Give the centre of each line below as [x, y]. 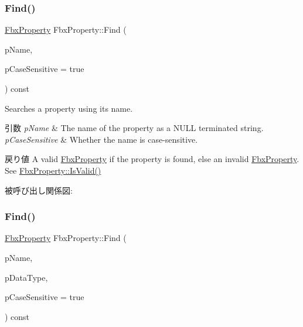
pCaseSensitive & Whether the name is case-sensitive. [101, 139]
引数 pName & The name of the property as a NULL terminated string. [134, 128]
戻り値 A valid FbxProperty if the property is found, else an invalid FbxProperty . [152, 159]
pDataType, [26, 277]
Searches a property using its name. [69, 108]
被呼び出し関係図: [39, 190]
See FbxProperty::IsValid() [53, 170]
